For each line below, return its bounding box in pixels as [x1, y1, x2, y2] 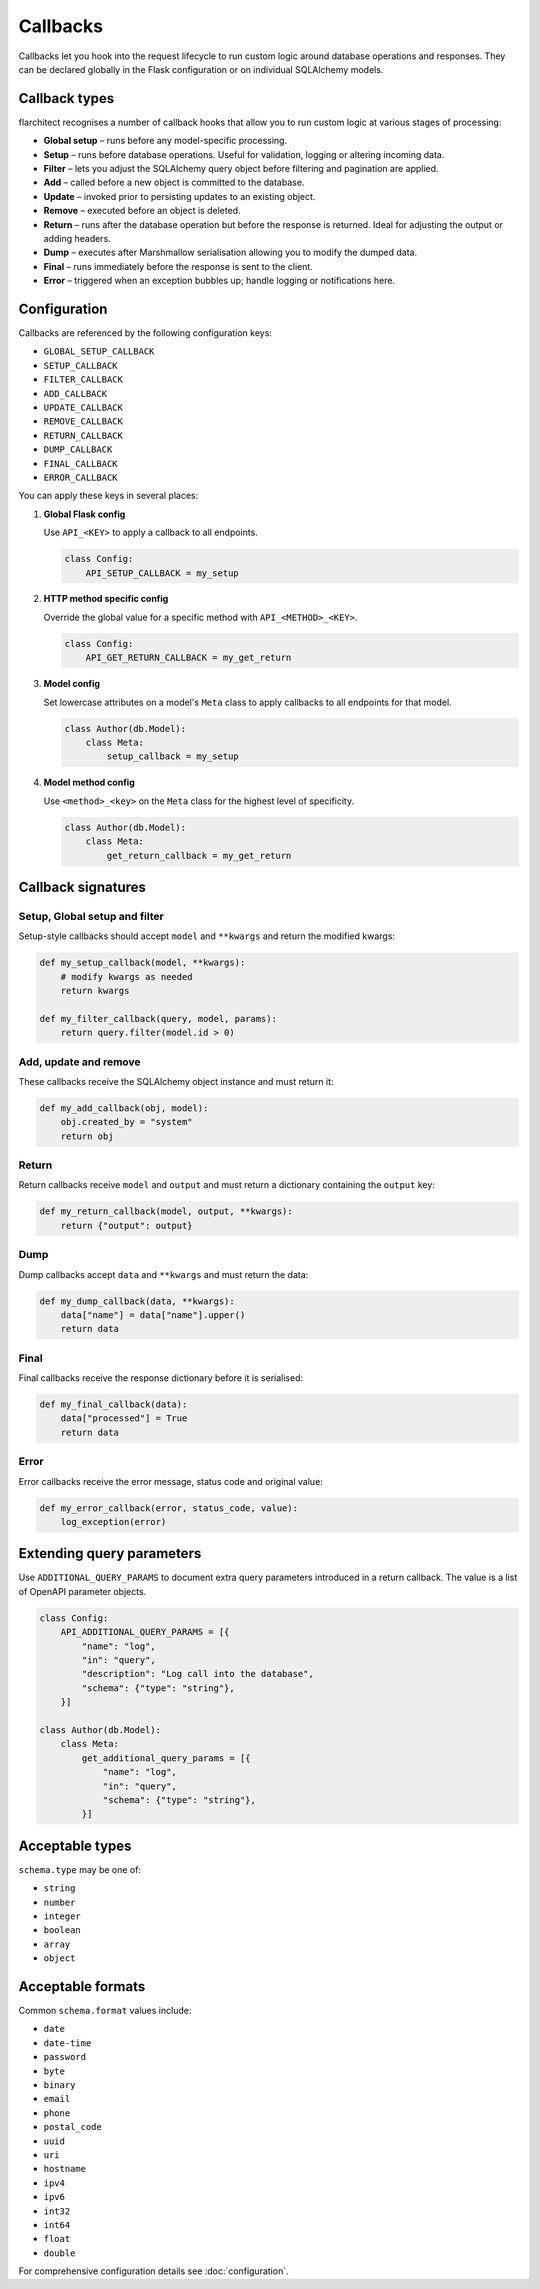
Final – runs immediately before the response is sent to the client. [43, 260, 314, 272]
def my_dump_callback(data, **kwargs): [39, 1295, 235, 1307]
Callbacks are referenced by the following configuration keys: [18, 327, 272, 339]
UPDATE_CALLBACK [43, 402, 124, 413]
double [43, 2247, 76, 2259]
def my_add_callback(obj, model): [39, 1102, 209, 1114]
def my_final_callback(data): [39, 1399, 188, 1410]
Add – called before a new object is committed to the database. [43, 176, 305, 189]
